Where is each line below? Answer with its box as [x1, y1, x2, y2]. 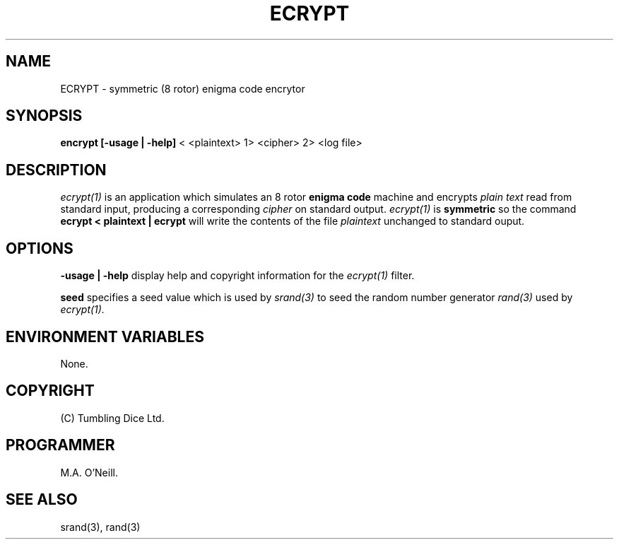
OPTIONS [6, 239, 73, 257]
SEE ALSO [6, 491, 78, 509]
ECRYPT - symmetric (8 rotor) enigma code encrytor [60, 82, 305, 95]
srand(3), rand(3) [60, 520, 141, 533]
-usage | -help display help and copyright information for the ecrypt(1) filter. [60, 269, 415, 282]
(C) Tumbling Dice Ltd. [60, 411, 165, 424]
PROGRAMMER [6, 436, 115, 455]
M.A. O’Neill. [60, 466, 118, 479]
